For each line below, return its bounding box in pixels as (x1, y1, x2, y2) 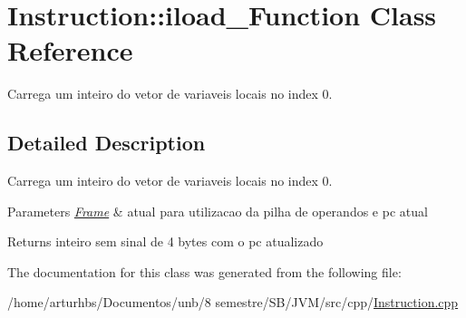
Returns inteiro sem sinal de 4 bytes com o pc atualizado (7, 232, 324, 251)
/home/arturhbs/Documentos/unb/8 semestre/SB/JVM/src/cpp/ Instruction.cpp (7, 293, 459, 312)
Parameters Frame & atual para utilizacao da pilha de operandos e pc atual (7, 201, 428, 220)
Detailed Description (7, 129, 206, 157)
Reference (7, 32, 133, 69)
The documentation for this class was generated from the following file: (7, 262, 402, 281)
